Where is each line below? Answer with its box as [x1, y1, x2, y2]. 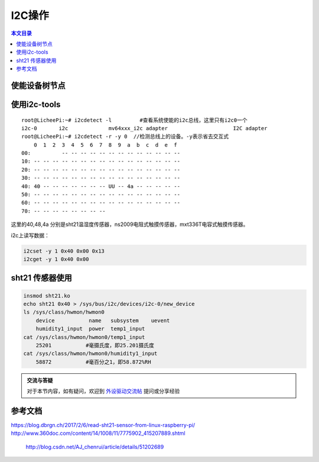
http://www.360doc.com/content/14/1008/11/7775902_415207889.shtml [11, 429, 185, 437]
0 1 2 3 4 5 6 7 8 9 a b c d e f [33, 141, 177, 148]
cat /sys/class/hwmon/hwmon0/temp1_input [23, 334, 145, 340]
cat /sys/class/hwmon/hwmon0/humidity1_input [23, 350, 158, 357]
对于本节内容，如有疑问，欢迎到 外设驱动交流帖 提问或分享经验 [27, 387, 180, 395]
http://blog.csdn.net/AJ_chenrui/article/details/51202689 [25, 443, 164, 450]
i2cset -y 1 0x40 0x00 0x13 [23, 247, 105, 254]
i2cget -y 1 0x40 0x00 [23, 256, 89, 263]
